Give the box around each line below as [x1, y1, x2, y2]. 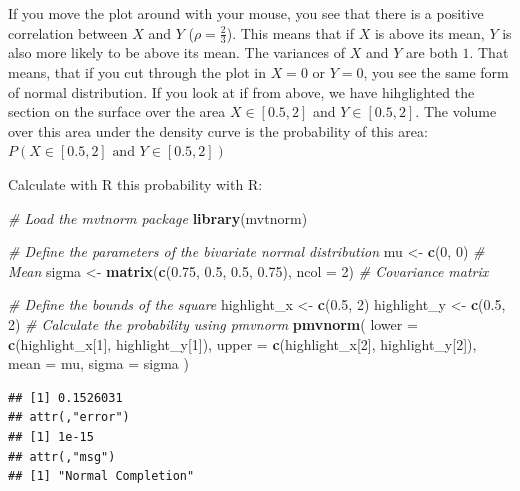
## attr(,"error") [8, 410, 130, 425]
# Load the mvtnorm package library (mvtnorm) [8, 207, 308, 228]
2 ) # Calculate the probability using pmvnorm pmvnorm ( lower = [8, 313, 418, 334]
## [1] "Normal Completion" [8, 469, 195, 484]
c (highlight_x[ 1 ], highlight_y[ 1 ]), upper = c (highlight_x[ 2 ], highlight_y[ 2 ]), [8, 333, 477, 354]
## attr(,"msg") [8, 449, 116, 464]
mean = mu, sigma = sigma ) [8, 353, 189, 374]
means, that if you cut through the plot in [8, 62, 266, 83]
